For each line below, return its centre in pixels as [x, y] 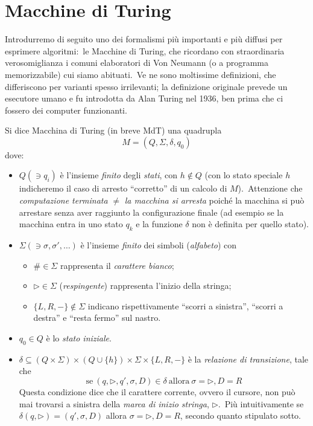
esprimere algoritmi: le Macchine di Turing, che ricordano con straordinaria [145, 50]
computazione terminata [63, 200]
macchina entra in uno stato [71, 224]
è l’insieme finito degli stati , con [119, 175]
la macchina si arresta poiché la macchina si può [214, 200]
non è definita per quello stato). [251, 224]
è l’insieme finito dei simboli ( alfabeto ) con [159, 245]
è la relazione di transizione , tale [248, 359]
